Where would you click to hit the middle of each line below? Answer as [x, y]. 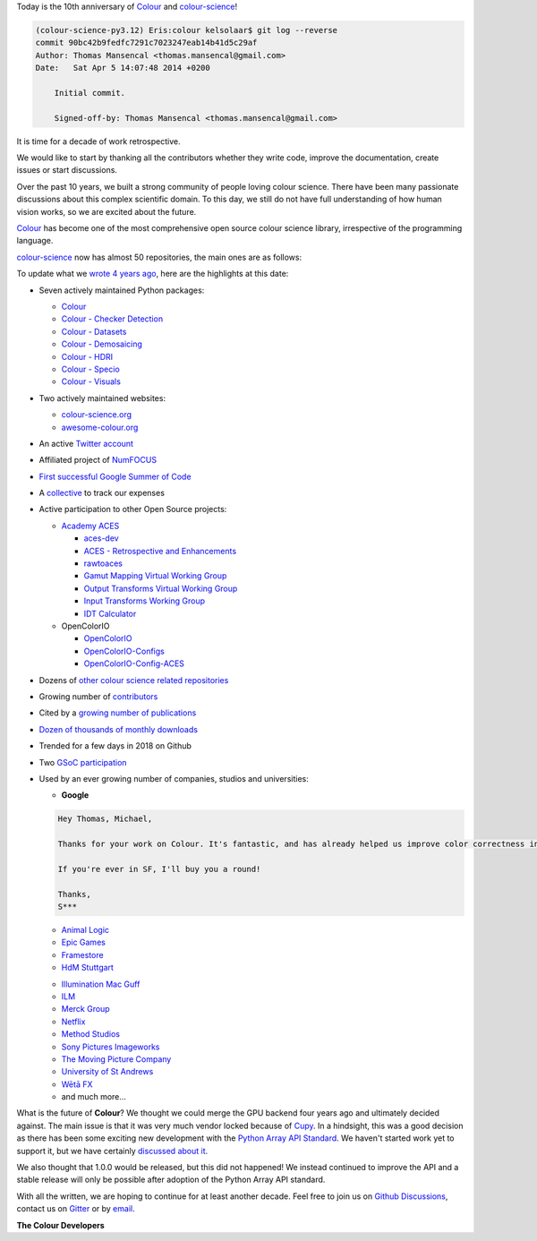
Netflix [73, 1022]
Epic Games [84, 942]
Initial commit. [89, 93]
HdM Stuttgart [87, 968]
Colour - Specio [90, 369]
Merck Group [86, 1009]
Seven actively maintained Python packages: [122, 290]
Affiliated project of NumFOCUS [98, 460]
